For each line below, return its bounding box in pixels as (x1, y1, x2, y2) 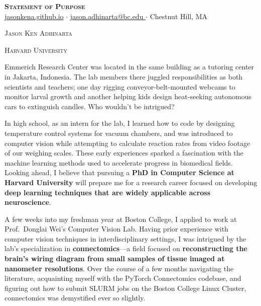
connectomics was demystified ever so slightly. (5, 292, 146, 303)
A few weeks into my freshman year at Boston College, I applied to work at (5, 213, 237, 224)
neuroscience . (5, 197, 51, 207)
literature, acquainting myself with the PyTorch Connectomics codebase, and (5, 273, 241, 283)
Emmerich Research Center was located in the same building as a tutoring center (5, 61, 254, 72)
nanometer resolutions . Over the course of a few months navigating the (5, 263, 234, 273)
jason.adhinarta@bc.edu (70, 11, 144, 21)
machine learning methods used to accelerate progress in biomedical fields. (5, 157, 233, 168)
